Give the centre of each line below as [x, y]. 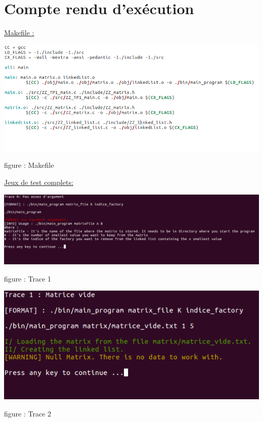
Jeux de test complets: [39, 182]
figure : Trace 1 [28, 278]
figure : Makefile [29, 165]
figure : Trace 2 [28, 413]
